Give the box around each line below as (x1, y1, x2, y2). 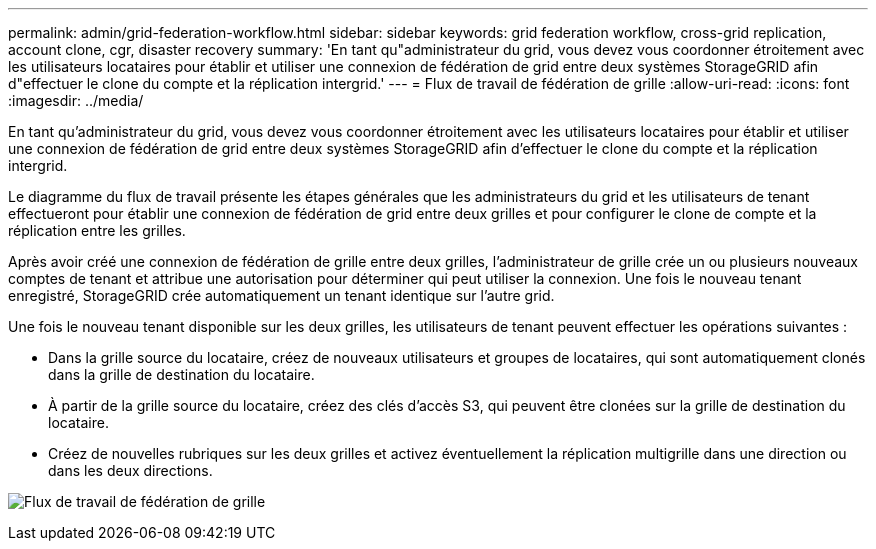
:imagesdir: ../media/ (8, 92, 144, 109)
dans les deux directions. (48, 462, 213, 479)
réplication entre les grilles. (8, 222, 186, 239)
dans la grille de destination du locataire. (48, 366, 315, 383)
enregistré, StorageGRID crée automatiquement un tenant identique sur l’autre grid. (8, 287, 555, 304)
